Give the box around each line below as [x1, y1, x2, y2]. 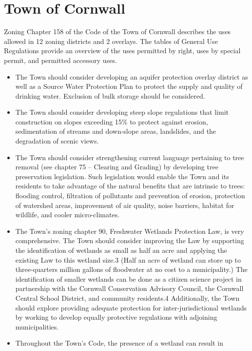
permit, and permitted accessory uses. [4, 55, 117, 65]
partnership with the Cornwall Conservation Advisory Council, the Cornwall [15, 283, 244, 293]
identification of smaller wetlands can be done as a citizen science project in [15, 273, 242, 284]
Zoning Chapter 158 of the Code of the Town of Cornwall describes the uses [4, 26, 231, 37]
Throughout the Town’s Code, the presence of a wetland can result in [15, 338, 223, 348]
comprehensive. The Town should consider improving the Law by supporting [15, 235, 244, 246]
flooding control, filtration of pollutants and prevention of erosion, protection [15, 190, 245, 201]
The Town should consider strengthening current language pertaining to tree [15, 152, 244, 162]
